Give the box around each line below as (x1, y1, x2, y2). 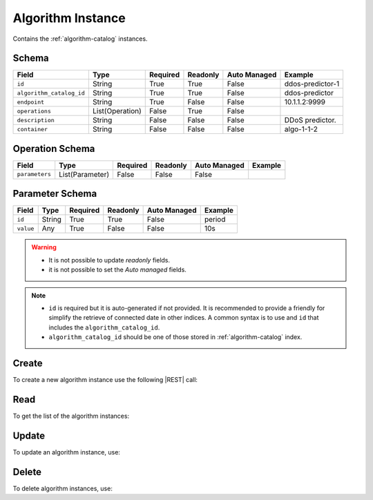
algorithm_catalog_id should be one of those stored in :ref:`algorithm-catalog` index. (48, 333, 303, 341)
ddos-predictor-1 (284, 79, 340, 89)
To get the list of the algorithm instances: (12, 412, 130, 421)
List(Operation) (92, 106, 142, 116)
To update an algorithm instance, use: (12, 448, 121, 456)
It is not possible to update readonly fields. (48, 256, 171, 264)
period (204, 215, 226, 224)
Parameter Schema (12, 188, 97, 200)
